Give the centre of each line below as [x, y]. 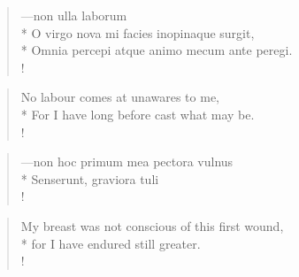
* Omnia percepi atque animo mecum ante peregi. [157, 50]
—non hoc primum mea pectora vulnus [127, 162]
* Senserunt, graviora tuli [90, 178]
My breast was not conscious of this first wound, [152, 225]
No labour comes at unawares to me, [120, 97]
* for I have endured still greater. [111, 243]
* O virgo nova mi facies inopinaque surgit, [138, 32]
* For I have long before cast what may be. [138, 114]
